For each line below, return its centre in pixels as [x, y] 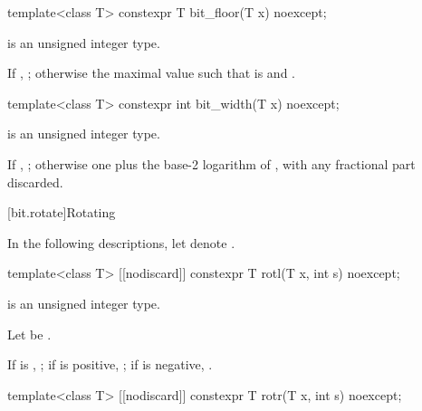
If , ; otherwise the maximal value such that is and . [151, 73]
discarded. [35, 182]
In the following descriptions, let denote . [121, 242]
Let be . [29, 334]
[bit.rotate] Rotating [62, 212]
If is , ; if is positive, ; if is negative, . [110, 364]
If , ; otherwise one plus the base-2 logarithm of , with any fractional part [211, 163]
